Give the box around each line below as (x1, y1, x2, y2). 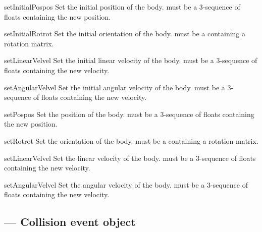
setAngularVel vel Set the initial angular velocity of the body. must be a (4, 82, 225, 92)
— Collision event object (4, 214, 136, 229)
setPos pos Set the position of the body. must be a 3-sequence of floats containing (4, 108, 254, 119)
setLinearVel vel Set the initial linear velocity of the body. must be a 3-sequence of (4, 55, 257, 66)
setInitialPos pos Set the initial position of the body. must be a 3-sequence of (4, 2, 240, 12)
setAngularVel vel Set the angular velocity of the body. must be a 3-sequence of (4, 179, 248, 190)
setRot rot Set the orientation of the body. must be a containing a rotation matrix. (4, 135, 258, 146)
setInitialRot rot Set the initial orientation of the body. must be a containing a (4, 28, 246, 39)
